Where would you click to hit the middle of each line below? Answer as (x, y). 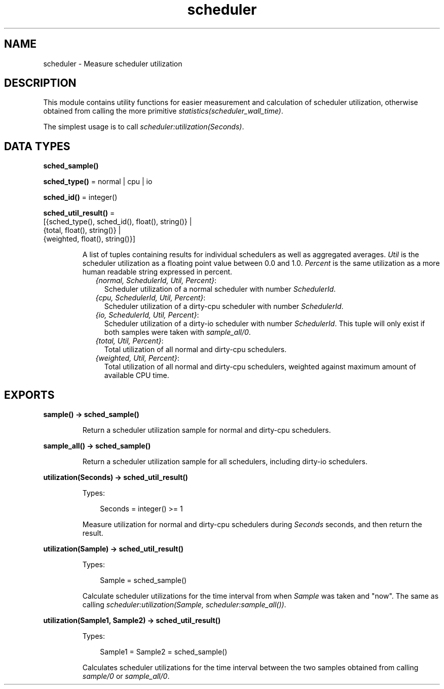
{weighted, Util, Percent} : (137, 358)
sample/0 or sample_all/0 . (126, 676)
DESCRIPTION (40, 83)
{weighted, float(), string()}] (89, 239)
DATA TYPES (37, 146)
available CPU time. (137, 375)
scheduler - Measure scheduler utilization (113, 63)
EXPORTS (29, 395)
